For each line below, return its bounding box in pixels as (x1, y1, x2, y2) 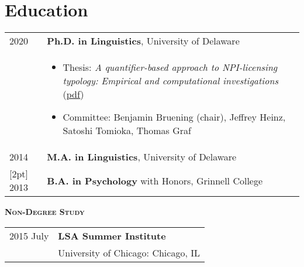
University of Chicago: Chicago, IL (58, 245, 200, 259)
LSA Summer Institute (58, 228, 166, 242)
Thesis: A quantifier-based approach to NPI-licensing (63, 60, 278, 74)
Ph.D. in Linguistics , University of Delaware (47, 34, 240, 48)
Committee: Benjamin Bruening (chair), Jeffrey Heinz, (63, 110, 286, 124)
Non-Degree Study (5, 206, 85, 218)
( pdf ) (63, 87, 84, 101)
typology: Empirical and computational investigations (63, 74, 278, 88)
